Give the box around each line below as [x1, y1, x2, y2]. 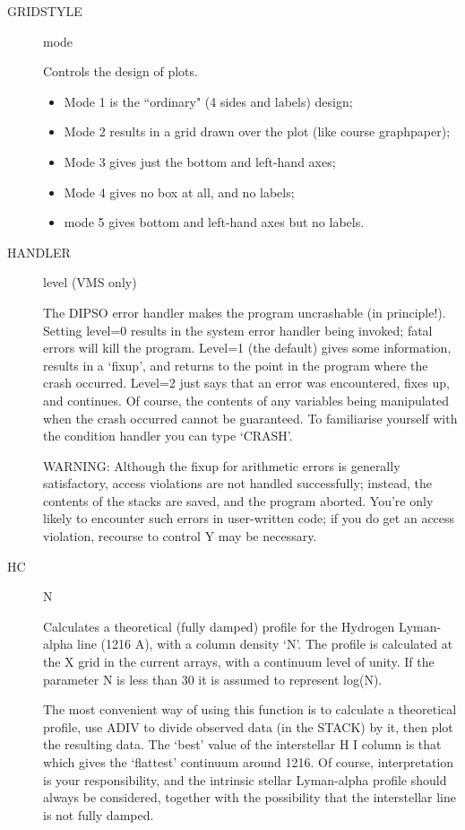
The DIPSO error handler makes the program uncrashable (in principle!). [43, 302, 446, 321]
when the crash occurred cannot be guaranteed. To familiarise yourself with [43, 408, 458, 427]
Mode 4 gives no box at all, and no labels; [64, 182, 295, 201]
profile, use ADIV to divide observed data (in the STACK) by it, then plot [43, 717, 453, 736]
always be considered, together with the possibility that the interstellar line [43, 788, 456, 807]
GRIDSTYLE [7, 2, 82, 20]
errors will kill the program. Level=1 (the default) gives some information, [43, 338, 452, 357]
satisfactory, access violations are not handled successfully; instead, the [43, 474, 432, 493]
